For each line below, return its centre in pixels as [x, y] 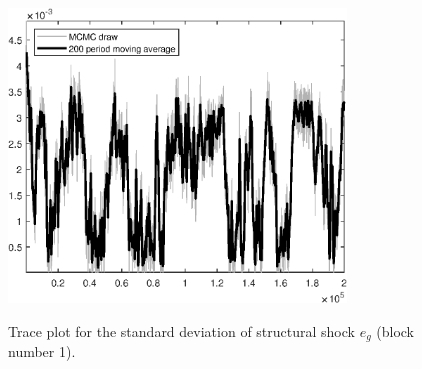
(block [395, 330]
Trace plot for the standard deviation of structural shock [181, 330]
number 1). [42, 351]
